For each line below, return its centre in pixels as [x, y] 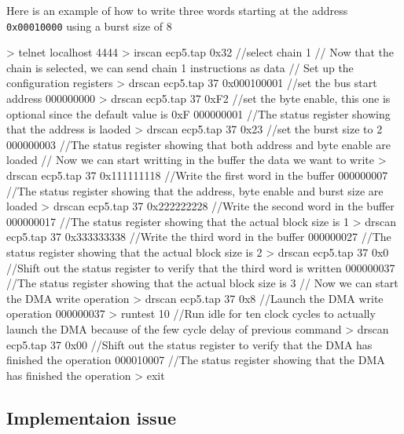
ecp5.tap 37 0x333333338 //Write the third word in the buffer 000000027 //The [199, 237]
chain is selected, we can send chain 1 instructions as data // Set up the [180, 67]
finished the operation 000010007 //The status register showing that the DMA [196, 360]
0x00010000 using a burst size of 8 [89, 26]
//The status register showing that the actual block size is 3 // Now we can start [202, 283]
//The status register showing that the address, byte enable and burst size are [195, 190]
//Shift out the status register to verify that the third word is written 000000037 [201, 267]
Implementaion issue [92, 417]
